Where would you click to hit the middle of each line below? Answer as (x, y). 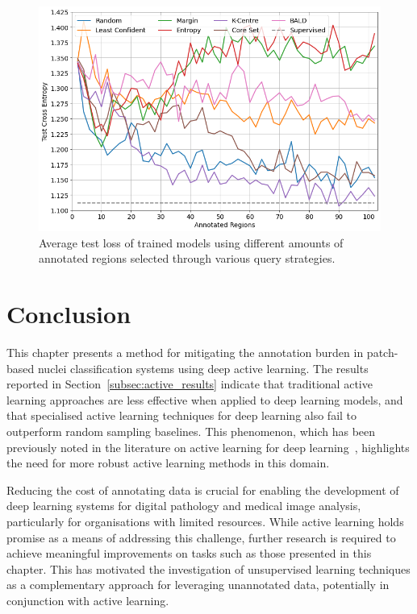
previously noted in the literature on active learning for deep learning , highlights (208, 447)
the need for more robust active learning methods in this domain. (168, 463)
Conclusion (69, 314)
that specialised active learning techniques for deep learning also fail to (182, 415)
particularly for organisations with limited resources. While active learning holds (205, 521)
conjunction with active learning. (88, 600)
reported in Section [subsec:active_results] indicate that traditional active (190, 384)
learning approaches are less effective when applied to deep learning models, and (205, 399)
